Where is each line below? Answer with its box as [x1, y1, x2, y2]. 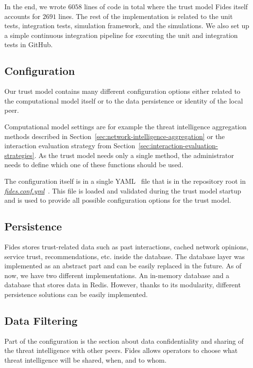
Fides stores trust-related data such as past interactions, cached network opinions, [4, 241, 249, 251]
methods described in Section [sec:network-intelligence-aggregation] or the [4, 131, 225, 141]
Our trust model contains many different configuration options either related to [4, 86, 240, 96]
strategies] [4, 150, 34, 160]
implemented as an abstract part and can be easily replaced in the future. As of [4, 261, 242, 271]
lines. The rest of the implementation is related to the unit [58, 11, 233, 21]
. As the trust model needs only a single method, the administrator [34, 150, 234, 160]
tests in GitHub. [4, 39, 53, 50]
